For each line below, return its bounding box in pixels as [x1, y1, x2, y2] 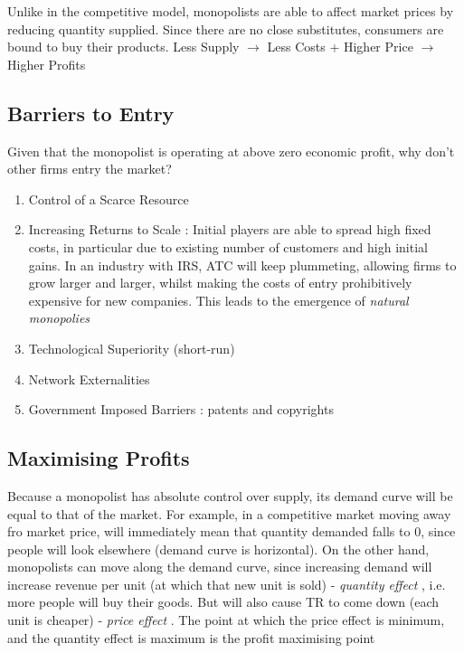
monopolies [28, 308, 90, 327]
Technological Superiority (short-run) [28, 338, 235, 357]
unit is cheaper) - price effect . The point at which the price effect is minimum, [7, 610, 445, 629]
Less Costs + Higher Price [267, 37, 413, 56]
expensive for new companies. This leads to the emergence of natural [28, 290, 409, 309]
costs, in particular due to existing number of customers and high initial [28, 237, 428, 256]
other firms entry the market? [7, 159, 172, 178]
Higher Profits [7, 54, 86, 73]
